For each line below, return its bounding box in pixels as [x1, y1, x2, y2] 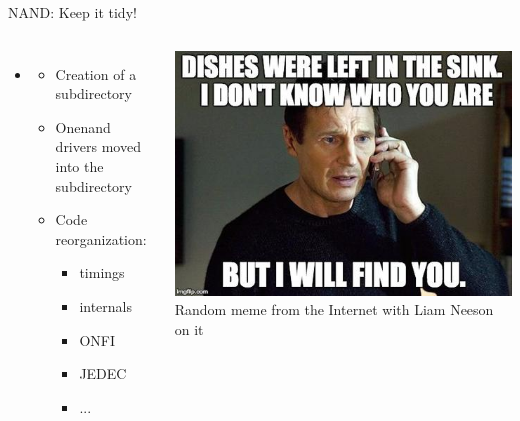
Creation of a [55, 63, 137, 84]
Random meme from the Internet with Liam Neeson [174, 299, 494, 320]
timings [79, 262, 125, 283]
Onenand [55, 116, 111, 137]
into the [55, 155, 104, 176]
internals [79, 295, 133, 316]
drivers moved [55, 136, 141, 157]
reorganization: [55, 228, 147, 249]
